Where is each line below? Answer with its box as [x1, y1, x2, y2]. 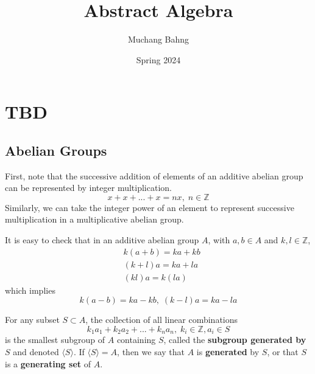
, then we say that [117, 345, 185, 358]
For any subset [5, 313, 60, 326]
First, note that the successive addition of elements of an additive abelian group [5, 169, 303, 182]
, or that [267, 345, 299, 358]
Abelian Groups [5, 140, 107, 159]
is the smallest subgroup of [5, 333, 105, 346]
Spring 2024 [136, 53, 181, 66]
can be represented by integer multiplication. [5, 181, 172, 194]
